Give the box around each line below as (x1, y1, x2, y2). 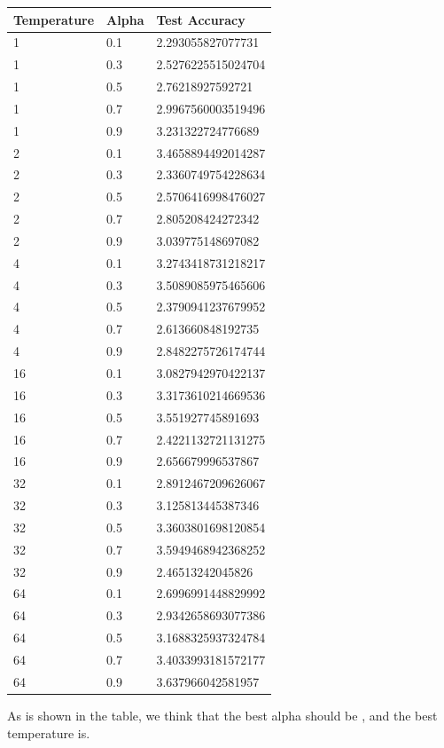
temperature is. (7, 723, 90, 742)
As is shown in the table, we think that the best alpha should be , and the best (7, 705, 438, 724)
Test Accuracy (156, 10, 245, 28)
